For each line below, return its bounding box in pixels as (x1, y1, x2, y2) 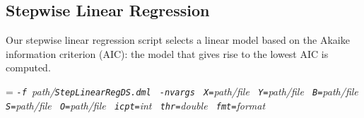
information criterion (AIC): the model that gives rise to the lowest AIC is (6, 46, 329, 61)
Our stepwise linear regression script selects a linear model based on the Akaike (6, 33, 350, 47)
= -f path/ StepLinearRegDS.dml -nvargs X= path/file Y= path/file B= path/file (6, 83, 358, 98)
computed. (6, 60, 51, 75)
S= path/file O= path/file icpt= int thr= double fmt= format (6, 98, 266, 112)
